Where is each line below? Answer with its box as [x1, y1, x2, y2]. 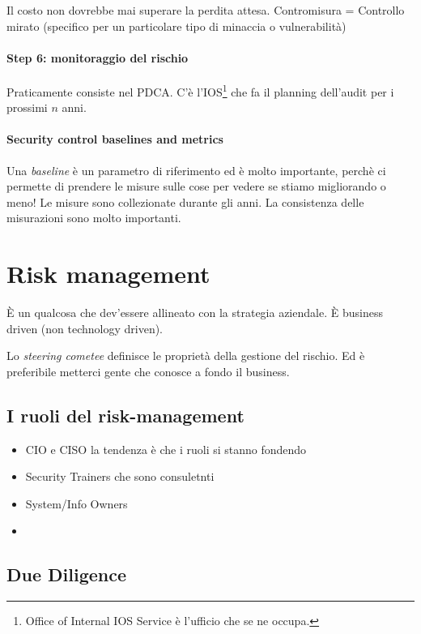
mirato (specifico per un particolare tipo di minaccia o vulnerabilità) [6, 17, 347, 34]
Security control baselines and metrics [6, 131, 223, 148]
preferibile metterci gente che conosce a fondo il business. [6, 362, 290, 379]
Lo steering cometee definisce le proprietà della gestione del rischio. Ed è [6, 347, 365, 364]
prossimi [6, 99, 48, 116]
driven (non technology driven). [6, 319, 164, 336]
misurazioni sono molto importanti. [6, 209, 181, 226]
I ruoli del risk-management [6, 402, 245, 427]
